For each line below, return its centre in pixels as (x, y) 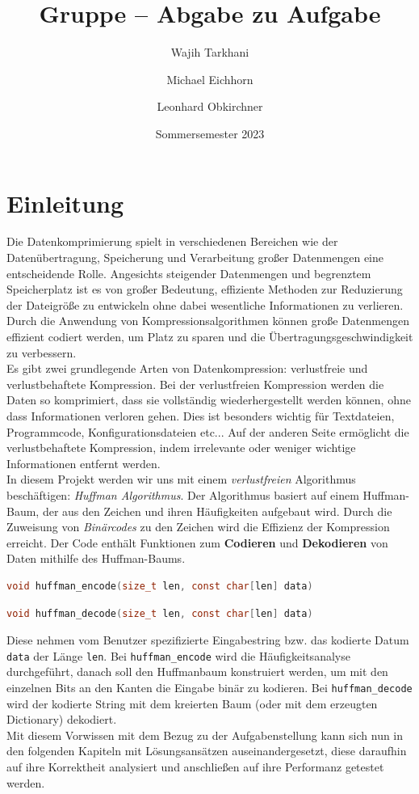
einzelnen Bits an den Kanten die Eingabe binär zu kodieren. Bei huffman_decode (209, 687)
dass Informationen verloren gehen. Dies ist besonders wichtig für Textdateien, (201, 415)
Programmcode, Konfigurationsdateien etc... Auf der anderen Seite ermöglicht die (208, 431)
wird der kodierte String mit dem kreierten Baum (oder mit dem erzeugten (192, 703)
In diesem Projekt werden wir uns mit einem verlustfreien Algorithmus (181, 479)
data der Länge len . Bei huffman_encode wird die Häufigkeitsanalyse (178, 655)
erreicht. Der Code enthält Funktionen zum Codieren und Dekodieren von (197, 542)
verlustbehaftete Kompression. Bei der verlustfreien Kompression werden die (195, 384)
